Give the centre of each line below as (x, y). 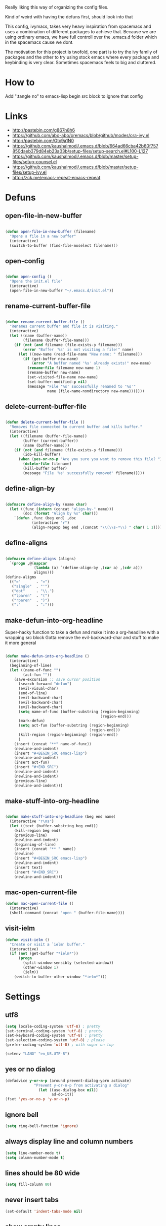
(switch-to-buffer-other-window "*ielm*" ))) (61, 977)
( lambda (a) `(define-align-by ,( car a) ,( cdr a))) (88, 568)
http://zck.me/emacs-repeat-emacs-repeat (56, 177)
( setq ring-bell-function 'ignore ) (42, 1126)
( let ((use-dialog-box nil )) (68, 1090)
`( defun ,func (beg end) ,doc (45, 518)
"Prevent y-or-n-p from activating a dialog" (82, 1085)
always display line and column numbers (69, 1142)
